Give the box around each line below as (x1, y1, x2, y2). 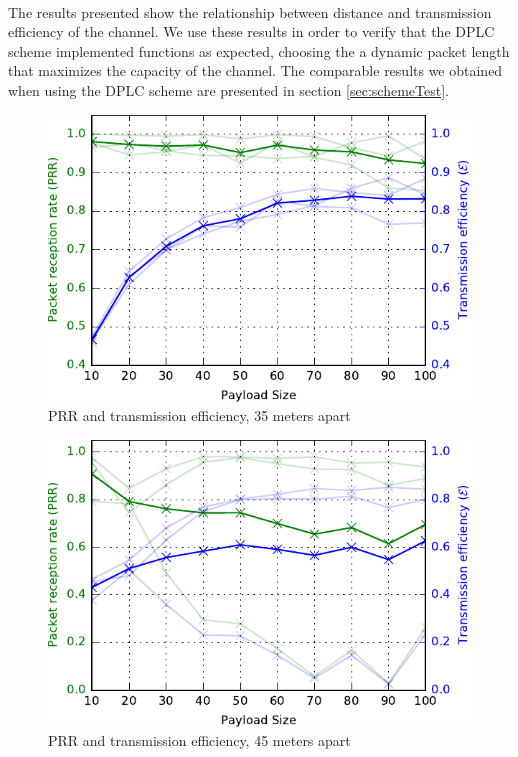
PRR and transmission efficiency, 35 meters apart (48, 405, 351, 426)
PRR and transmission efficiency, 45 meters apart (48, 730, 351, 751)
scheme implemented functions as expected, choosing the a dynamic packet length (8, 40, 510, 61)
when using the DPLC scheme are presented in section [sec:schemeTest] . (8, 79, 449, 100)
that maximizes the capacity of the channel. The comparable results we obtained (8, 60, 503, 81)
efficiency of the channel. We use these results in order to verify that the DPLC (8, 21, 495, 42)
